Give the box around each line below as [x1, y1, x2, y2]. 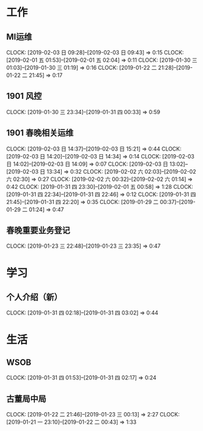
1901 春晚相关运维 [6, 128, 74, 138]
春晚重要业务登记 [6, 225, 70, 236]
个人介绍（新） [6, 292, 62, 302]
